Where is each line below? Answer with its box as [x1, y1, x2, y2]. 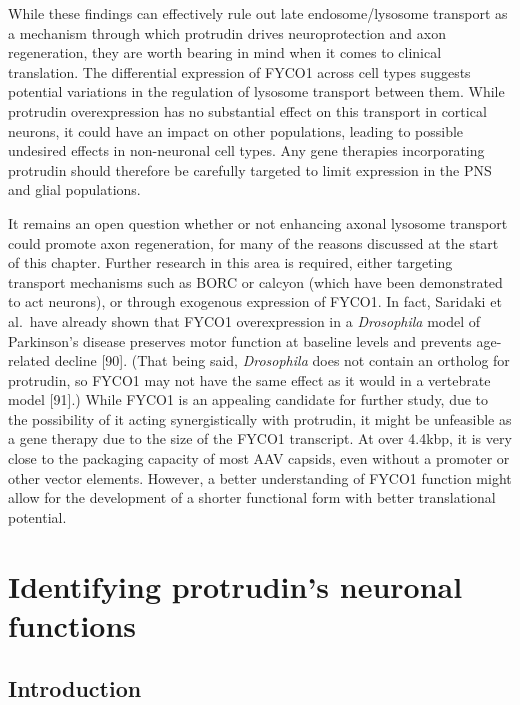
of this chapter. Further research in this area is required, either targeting [8, 252, 453, 273]
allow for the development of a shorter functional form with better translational [8, 487, 496, 508]
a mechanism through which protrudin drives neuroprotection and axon [8, 22, 446, 43]
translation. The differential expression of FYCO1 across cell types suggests [8, 61, 471, 82]
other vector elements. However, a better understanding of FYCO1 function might [8, 467, 512, 488]
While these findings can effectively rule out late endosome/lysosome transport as [8, 3, 508, 23]
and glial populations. [8, 179, 141, 200]
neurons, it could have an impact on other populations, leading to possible [8, 120, 464, 141]
